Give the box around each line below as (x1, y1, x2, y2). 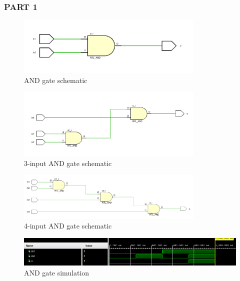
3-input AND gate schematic (24, 157, 112, 168)
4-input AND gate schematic (24, 220, 112, 231)
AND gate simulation (24, 267, 89, 277)
